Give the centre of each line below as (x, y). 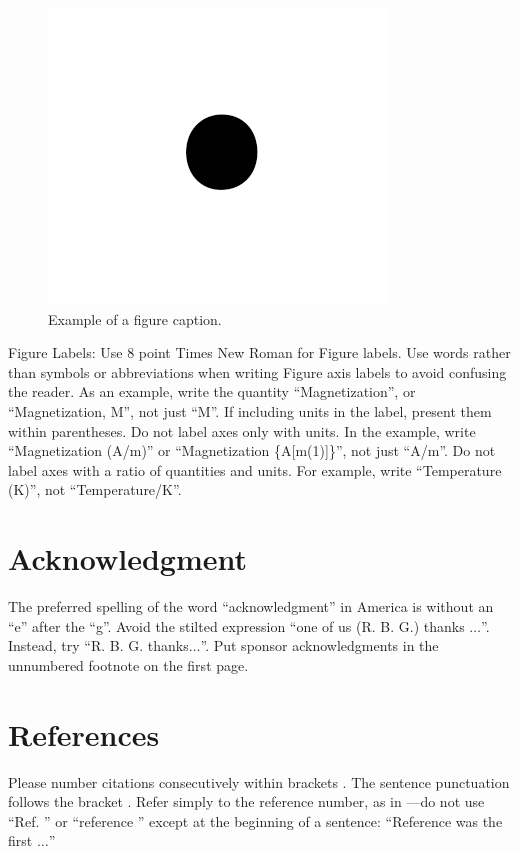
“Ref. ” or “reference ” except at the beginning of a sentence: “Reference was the (255, 820)
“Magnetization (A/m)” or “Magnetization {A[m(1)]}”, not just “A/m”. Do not (252, 450)
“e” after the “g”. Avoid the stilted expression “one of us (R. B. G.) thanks (236, 625)
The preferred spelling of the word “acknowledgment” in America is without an (251, 606)
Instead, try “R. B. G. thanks (98, 645)
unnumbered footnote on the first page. (128, 664)
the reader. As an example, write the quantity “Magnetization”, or (212, 391)
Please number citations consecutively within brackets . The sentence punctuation (259, 781)
